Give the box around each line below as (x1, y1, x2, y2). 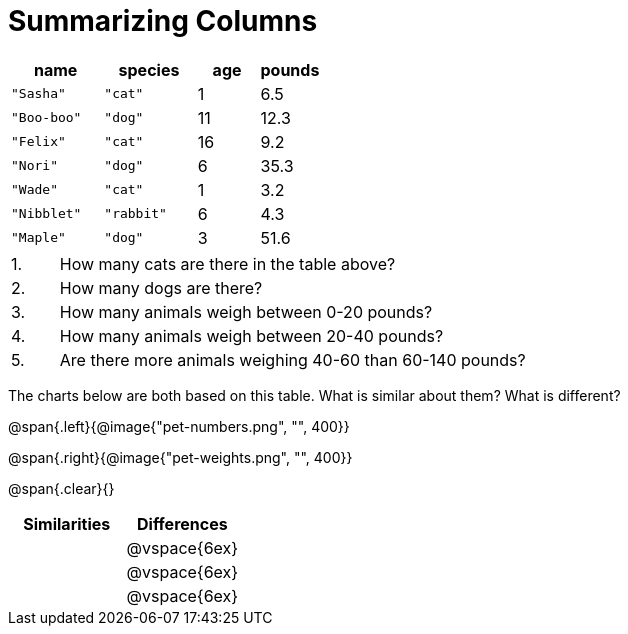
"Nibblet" (11, 206, 82, 222)
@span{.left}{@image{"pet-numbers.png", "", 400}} (8, 417, 350, 435)
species (118, 59, 180, 80)
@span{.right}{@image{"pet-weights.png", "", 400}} (8, 448, 353, 466)
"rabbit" (104, 206, 167, 222)
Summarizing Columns (8, 4, 318, 38)
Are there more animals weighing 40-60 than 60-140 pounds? (59, 349, 526, 370)
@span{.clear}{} (8, 479, 115, 497)
